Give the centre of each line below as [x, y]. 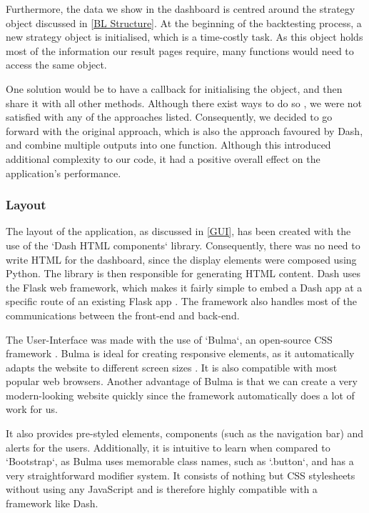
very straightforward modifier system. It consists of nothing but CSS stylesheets [181, 475]
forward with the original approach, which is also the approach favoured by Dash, [184, 130]
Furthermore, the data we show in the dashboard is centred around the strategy [181, 9]
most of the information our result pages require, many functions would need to [180, 50]
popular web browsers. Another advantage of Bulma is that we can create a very [182, 381]
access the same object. [56, 65]
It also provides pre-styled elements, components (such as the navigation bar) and [185, 433]
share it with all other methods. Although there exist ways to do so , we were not [184, 103]
